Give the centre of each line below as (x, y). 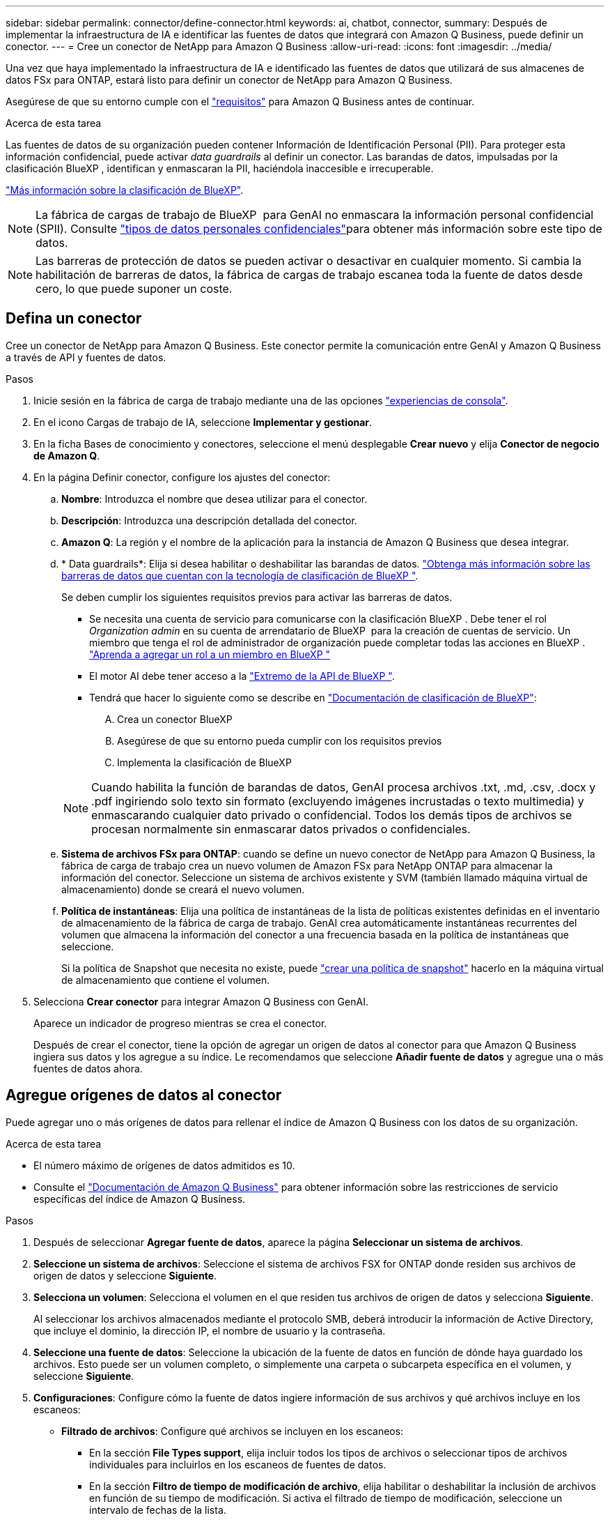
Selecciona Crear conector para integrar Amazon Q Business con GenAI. (201, 1001)
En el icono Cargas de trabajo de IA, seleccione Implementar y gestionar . (203, 422)
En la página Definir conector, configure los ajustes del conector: (182, 477)
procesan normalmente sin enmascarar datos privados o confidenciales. (281, 829)
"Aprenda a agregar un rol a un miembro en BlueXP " (210, 654)
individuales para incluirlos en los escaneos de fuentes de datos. (238, 1464)
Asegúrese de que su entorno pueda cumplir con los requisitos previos (280, 740)
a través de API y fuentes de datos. (86, 357)
